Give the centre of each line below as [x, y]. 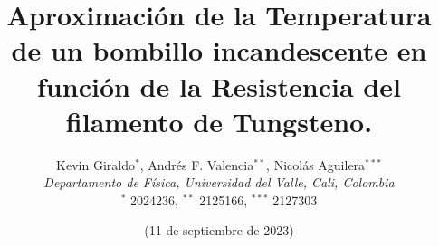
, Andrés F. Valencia [197, 164]
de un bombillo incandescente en [219, 50]
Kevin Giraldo [95, 164]
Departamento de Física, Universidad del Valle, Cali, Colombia [219, 182]
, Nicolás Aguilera [316, 164]
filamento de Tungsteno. [219, 121]
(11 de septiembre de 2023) [219, 230]
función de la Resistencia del [219, 85]
